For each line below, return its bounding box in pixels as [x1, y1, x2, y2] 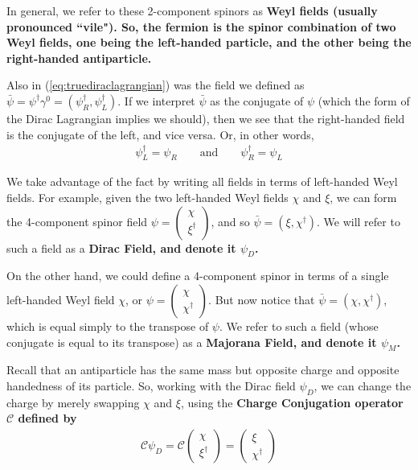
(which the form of [318, 92, 410, 109]
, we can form [330, 189, 397, 206]
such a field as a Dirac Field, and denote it [6, 239, 236, 256]
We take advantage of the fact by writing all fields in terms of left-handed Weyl [6, 173, 398, 190]
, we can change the [313, 377, 412, 394]
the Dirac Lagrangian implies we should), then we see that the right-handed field [6, 109, 405, 126]
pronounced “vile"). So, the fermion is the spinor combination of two [6, 18, 396, 35]
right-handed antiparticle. [6, 49, 152, 66]
